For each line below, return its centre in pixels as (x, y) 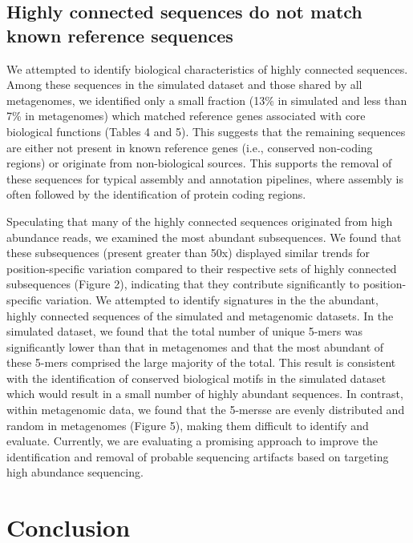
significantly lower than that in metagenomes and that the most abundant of (195, 346)
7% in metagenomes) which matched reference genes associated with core (186, 116)
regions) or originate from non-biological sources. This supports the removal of (199, 163)
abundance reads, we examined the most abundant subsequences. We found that (204, 237)
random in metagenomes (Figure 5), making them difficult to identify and (188, 425)
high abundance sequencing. (75, 472)
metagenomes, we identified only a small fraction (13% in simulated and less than (207, 100)
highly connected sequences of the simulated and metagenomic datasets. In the (200, 315)
